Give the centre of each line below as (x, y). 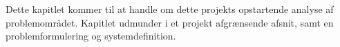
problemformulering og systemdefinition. (91, 36)
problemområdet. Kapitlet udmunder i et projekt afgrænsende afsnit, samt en (170, 22)
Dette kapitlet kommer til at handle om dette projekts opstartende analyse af (170, 9)
